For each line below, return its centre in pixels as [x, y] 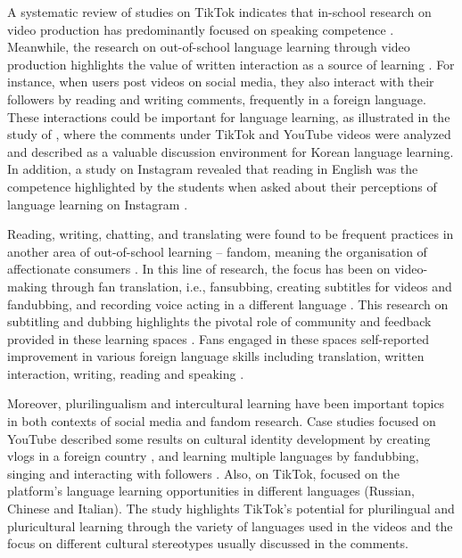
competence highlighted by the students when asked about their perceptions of [222, 186]
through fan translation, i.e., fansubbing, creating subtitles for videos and [252, 286]
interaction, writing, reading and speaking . [126, 373]
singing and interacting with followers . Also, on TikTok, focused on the [203, 473]
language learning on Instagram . [98, 204]
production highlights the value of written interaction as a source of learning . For [231, 64]
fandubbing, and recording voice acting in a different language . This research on [228, 304]
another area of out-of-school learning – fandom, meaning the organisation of [217, 251]
